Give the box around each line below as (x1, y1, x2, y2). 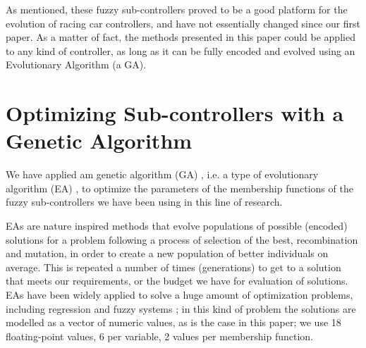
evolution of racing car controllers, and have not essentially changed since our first (6, 15, 361, 30)
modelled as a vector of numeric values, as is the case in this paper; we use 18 (6, 315, 341, 330)
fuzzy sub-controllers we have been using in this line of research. (6, 194, 283, 209)
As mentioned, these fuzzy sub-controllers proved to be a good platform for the (6, 2, 348, 16)
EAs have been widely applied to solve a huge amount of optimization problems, (6, 287, 353, 302)
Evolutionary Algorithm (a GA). (6, 57, 147, 72)
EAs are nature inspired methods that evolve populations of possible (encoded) (6, 218, 348, 233)
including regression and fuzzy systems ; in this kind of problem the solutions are (6, 301, 356, 316)
